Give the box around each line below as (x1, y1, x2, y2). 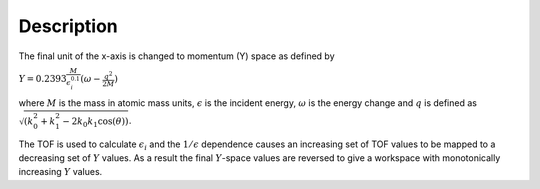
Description (18, 15, 119, 37)
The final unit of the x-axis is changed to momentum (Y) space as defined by (18, 50, 335, 62)
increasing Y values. (18, 166, 103, 178)
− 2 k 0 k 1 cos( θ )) (62, 116, 129, 129)
